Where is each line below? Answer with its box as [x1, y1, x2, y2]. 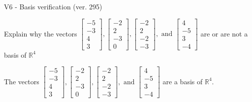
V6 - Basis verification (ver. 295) [4, 1, 102, 11]
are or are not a [200, 28, 248, 38]
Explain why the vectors [4, 28, 77, 38]
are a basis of [162, 76, 203, 86]
